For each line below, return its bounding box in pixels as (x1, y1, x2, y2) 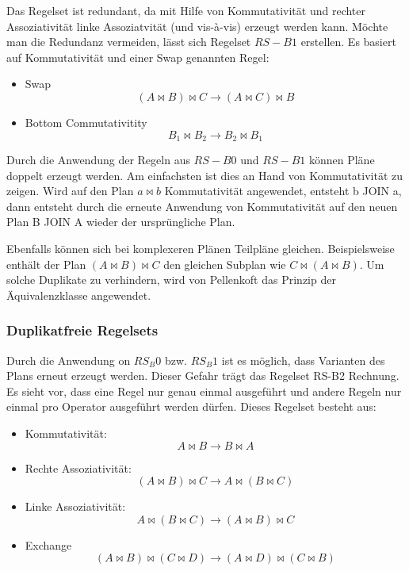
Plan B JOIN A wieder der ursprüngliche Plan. (6, 213, 235, 230)
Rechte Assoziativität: (25, 459, 132, 476)
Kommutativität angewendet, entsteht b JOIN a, (164, 182, 402, 199)
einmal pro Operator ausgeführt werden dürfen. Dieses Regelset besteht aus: (6, 398, 377, 415)
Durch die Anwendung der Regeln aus (6, 151, 190, 168)
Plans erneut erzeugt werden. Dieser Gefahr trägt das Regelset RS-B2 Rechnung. (6, 367, 399, 384)
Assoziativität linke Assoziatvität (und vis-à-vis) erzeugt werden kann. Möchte (6, 17, 388, 34)
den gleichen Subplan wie (163, 255, 286, 272)
